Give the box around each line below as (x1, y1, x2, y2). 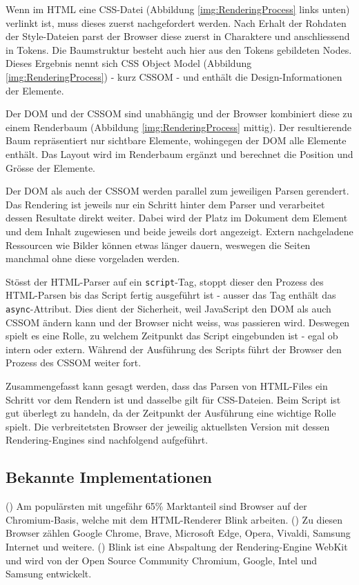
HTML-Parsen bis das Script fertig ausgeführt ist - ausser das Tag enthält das (6, 288, 336, 302)
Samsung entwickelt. (6, 566, 92, 581)
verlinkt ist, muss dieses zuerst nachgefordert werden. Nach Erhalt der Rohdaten (6, 15, 347, 30)
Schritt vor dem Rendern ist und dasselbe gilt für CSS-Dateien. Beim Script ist (6, 392, 341, 406)
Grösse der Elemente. (6, 160, 96, 175)
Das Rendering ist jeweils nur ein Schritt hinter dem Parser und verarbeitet (6, 197, 325, 211)
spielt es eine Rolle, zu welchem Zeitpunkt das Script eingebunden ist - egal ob (6, 328, 338, 343)
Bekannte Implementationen (6, 466, 212, 488)
